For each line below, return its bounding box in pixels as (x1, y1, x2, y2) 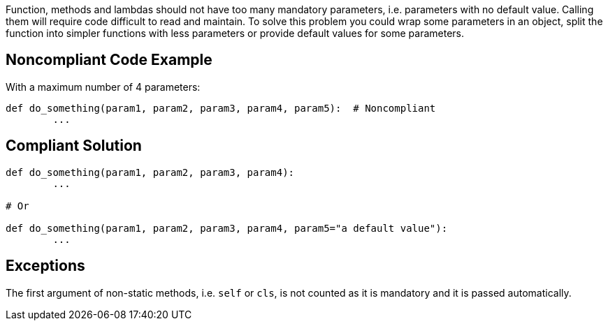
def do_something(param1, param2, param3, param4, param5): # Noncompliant (6, 102, 436, 114)
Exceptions (6, 257, 85, 275)
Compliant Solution (6, 137, 142, 155)
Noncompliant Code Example (6, 51, 212, 69)
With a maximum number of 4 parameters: (6, 80, 201, 93)
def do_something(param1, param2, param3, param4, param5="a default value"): (6, 222, 448, 234)
